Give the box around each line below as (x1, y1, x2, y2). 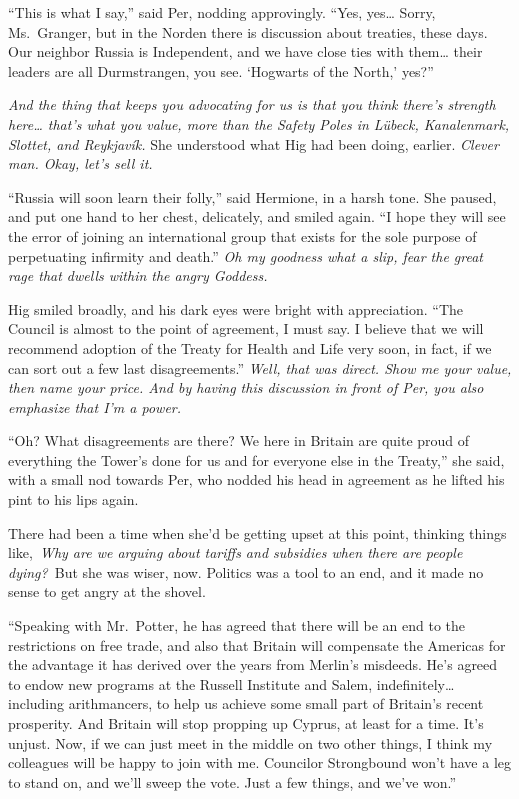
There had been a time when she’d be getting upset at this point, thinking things (8, 522, 507, 543)
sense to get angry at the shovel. (8, 581, 206, 602)
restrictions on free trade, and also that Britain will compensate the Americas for (8, 634, 506, 655)
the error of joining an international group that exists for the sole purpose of (8, 225, 477, 246)
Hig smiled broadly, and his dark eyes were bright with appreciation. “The (8, 298, 464, 319)
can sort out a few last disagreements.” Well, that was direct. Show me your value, (8, 357, 512, 378)
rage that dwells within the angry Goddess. (8, 265, 268, 286)
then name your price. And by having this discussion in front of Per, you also (8, 377, 484, 398)
